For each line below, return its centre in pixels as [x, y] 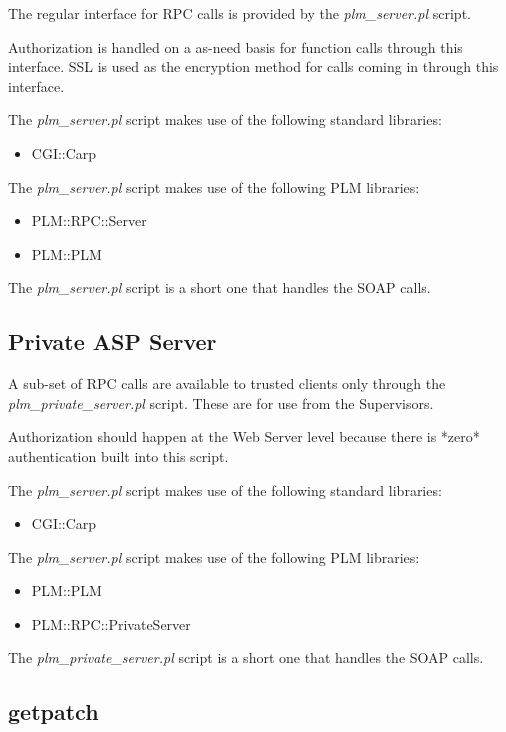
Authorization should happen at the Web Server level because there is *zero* [244, 436]
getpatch [53, 711]
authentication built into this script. [118, 455]
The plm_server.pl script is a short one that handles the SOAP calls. [219, 287]
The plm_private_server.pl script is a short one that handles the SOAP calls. [246, 657]
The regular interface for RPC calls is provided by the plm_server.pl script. [239, 13]
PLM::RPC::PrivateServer [111, 623]
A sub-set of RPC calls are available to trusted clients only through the [227, 383]
